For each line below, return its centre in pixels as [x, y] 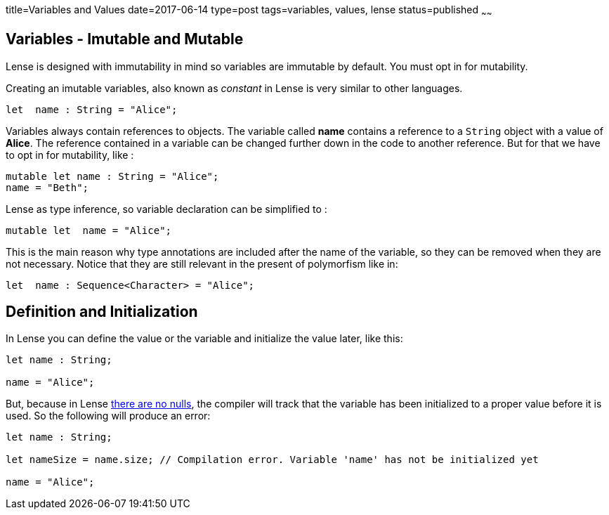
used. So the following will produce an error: [108, 416]
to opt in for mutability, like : [70, 155]
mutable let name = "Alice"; [89, 230]
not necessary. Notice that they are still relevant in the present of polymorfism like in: [202, 263]
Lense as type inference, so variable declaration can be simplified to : [166, 209]
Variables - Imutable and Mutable [125, 39]
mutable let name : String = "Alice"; [112, 176]
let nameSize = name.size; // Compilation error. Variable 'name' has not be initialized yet [272, 460]
